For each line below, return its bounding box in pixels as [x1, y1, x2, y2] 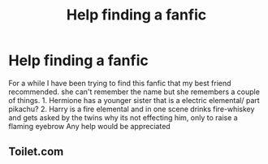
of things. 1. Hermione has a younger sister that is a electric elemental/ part [8, 95, 260, 105]
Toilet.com [8, 145, 64, 159]
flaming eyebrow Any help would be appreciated [8, 121, 171, 131]
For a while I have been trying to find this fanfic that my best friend [8, 78, 231, 88]
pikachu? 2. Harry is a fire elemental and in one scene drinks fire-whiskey [8, 104, 255, 114]
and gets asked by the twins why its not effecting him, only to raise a [8, 112, 238, 123]
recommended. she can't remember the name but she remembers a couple [8, 87, 260, 97]
